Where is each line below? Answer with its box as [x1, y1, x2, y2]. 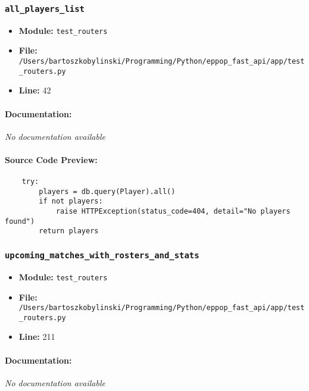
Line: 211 [18, 330, 55, 343]
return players [39, 227, 99, 236]
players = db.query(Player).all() [39, 187, 176, 196]
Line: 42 [18, 84, 51, 96]
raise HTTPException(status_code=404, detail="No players [55, 207, 291, 216]
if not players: [39, 197, 103, 206]
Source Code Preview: [5, 153, 98, 165]
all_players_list [5, 4, 85, 14]
